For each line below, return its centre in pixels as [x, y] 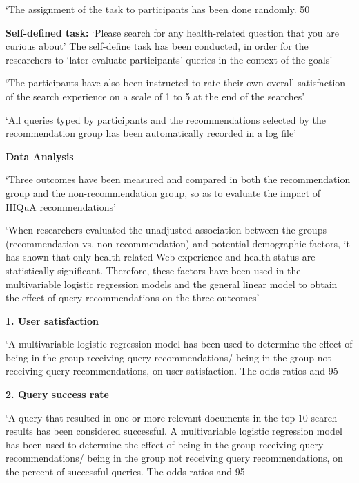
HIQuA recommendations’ [61, 206]
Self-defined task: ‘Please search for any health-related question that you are [173, 32]
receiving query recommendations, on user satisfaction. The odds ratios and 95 [172, 371]
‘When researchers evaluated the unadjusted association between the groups [166, 230]
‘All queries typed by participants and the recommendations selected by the [166, 119]
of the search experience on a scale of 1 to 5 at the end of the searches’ [155, 96]
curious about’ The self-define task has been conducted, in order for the [157, 46]
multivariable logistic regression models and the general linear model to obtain [172, 284]
